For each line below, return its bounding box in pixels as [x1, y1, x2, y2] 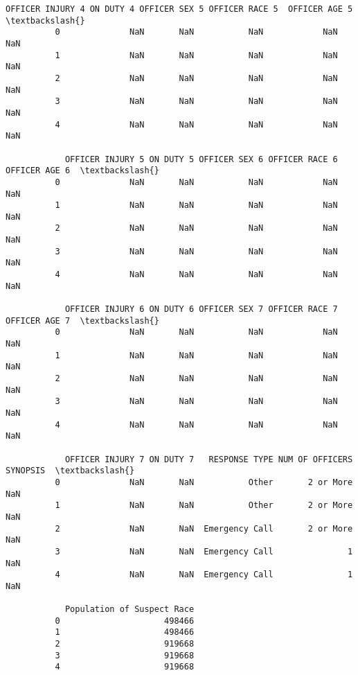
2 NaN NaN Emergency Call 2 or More [55, 523, 353, 534]
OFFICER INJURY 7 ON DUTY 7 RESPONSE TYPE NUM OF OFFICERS [64, 454, 353, 464]
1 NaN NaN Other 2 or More [55, 500, 353, 511]
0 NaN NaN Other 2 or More [55, 477, 353, 487]
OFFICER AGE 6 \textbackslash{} [6, 166, 159, 176]
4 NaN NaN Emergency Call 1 [55, 570, 353, 580]
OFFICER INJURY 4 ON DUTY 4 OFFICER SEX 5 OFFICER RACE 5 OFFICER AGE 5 [6, 4, 353, 14]
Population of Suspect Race [64, 604, 195, 615]
